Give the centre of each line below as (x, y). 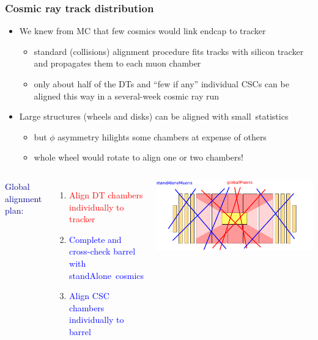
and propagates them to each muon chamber (117, 63)
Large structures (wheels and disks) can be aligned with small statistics (154, 116)
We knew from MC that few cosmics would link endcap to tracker (142, 31)
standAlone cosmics (107, 275)
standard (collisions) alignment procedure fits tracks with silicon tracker (169, 51)
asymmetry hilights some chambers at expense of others (162, 136)
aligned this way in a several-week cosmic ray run (127, 96)
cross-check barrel (102, 251)
